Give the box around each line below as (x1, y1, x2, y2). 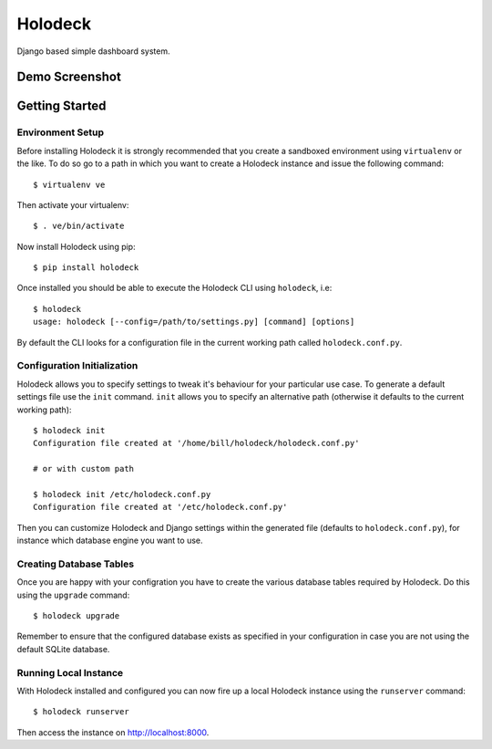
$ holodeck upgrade (33, 610, 120, 620)
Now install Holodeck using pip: (16, 241, 136, 252)
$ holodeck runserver (33, 707, 129, 717)
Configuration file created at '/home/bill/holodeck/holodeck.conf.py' (33, 438, 360, 449)
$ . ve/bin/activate (33, 221, 125, 232)
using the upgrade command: (16, 589, 130, 600)
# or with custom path (33, 463, 135, 474)
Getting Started (16, 99, 107, 114)
